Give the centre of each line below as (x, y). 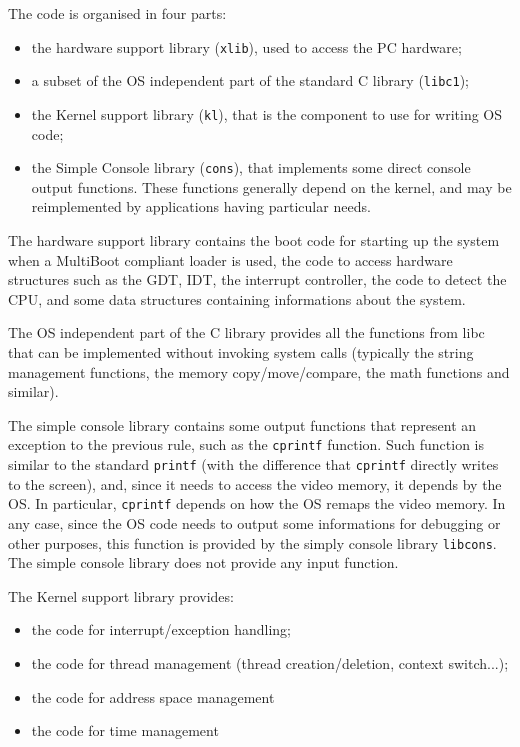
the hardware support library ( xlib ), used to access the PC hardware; (246, 46)
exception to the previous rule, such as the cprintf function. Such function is (246, 444)
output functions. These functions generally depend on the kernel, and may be (271, 186)
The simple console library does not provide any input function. (203, 562)
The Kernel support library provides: (121, 595)
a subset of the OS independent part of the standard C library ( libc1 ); (250, 80)
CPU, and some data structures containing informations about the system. (237, 298)
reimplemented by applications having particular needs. (201, 206)
